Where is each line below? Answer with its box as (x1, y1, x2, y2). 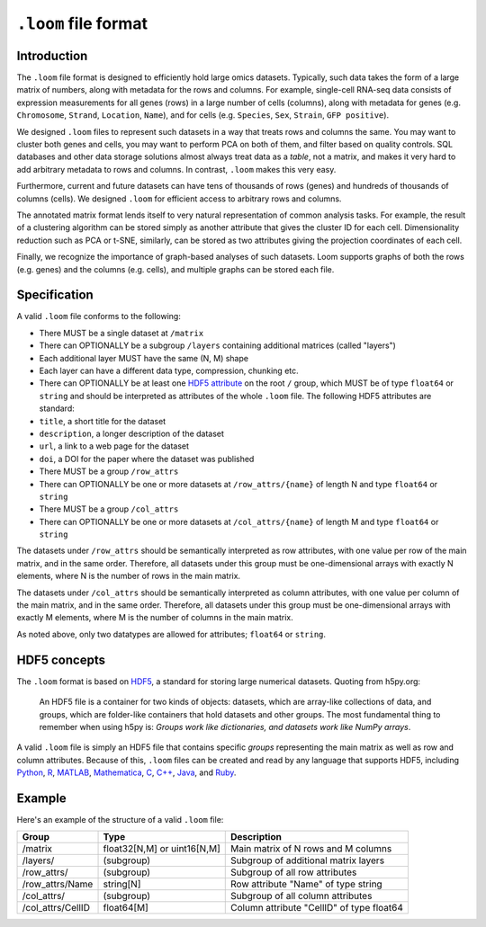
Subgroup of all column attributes (230, 890, 373, 903)
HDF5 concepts (16, 652, 105, 667)
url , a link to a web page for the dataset (39, 441, 189, 451)
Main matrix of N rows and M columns (230, 842, 392, 855)
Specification (16, 288, 94, 303)
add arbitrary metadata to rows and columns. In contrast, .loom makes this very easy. (16, 164, 337, 174)
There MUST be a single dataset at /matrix (39, 327, 204, 338)
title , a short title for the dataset (39, 415, 166, 426)
